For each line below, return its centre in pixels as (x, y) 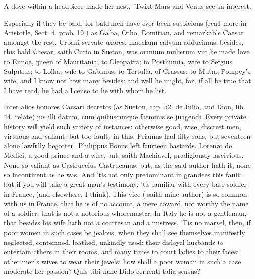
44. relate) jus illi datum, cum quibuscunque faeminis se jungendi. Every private (125, 116)
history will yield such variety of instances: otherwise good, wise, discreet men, (123, 126)
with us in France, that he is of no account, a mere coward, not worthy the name (126, 203)
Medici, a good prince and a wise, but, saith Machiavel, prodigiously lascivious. (124, 155)
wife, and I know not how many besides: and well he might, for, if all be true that (127, 81)
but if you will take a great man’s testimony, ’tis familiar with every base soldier (126, 184)
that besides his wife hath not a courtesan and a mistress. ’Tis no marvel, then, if (127, 223)
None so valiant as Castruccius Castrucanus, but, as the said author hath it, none (127, 164)
